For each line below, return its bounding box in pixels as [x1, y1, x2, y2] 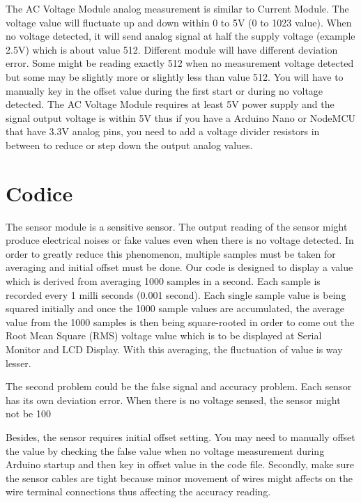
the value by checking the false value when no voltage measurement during [6, 443, 325, 458]
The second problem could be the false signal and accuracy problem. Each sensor [6, 379, 352, 394]
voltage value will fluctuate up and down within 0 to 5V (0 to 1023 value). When [6, 15, 352, 29]
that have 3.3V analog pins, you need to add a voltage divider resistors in [6, 124, 320, 139]
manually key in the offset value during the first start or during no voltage [6, 83, 323, 98]
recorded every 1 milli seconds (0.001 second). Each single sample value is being [6, 287, 346, 302]
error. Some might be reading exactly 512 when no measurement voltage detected [6, 56, 354, 70]
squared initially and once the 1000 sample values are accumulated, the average [6, 301, 345, 316]
